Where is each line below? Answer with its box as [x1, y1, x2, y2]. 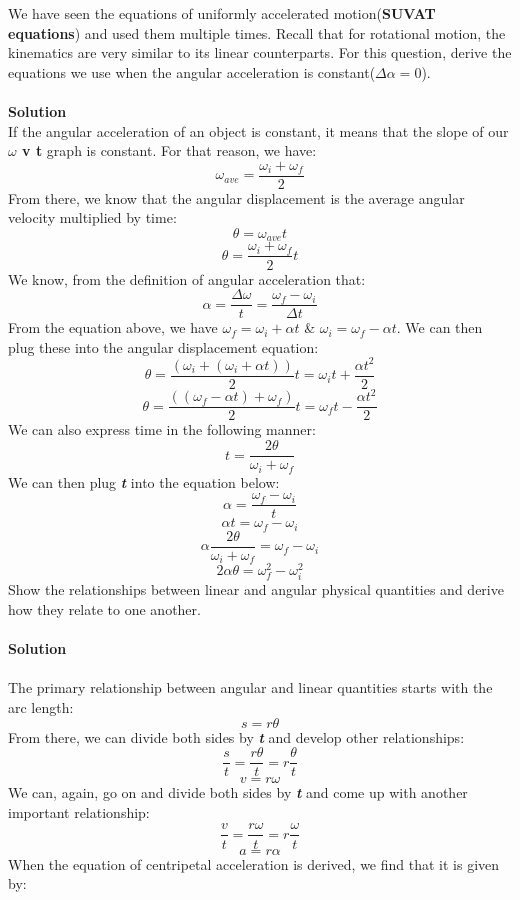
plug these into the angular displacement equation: [8, 336, 319, 357]
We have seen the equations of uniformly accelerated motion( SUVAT [8, 3, 436, 23]
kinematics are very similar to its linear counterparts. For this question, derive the [8, 42, 512, 63]
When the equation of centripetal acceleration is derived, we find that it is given [8, 853, 500, 874]
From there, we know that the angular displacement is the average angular [8, 187, 465, 208]
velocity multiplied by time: [8, 207, 177, 228]
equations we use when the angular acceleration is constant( [8, 61, 376, 82]
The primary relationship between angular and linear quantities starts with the [8, 677, 493, 698]
